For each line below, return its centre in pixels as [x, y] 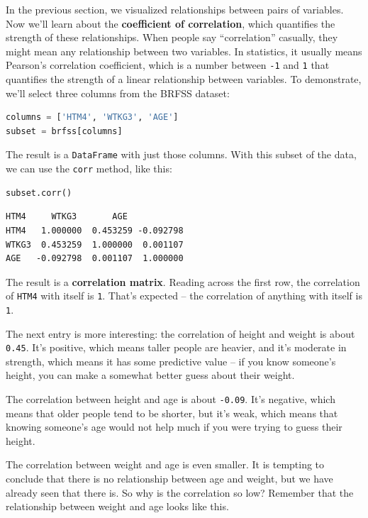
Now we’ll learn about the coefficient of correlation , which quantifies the [171, 23]
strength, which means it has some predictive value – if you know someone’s [171, 361]
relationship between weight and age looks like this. [117, 506]
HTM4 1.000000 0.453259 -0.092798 [95, 230]
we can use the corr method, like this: [89, 169]
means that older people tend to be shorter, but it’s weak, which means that [172, 413]
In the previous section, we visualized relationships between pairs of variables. [175, 9]
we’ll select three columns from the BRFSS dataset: [118, 93]
